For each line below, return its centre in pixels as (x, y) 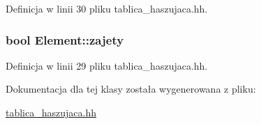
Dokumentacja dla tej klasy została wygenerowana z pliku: (131, 89)
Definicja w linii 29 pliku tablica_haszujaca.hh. (107, 65)
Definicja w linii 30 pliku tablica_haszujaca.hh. (107, 8)
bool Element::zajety (65, 39)
